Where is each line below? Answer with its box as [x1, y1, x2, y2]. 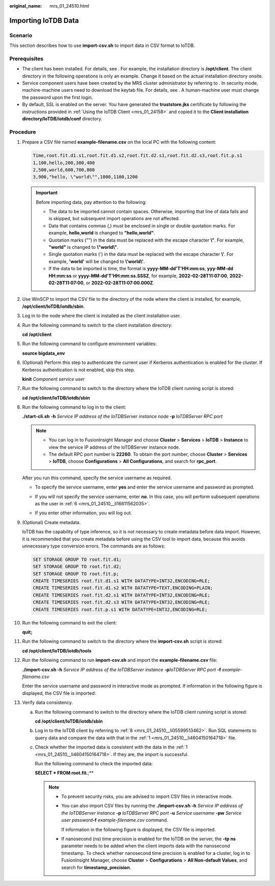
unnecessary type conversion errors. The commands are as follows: [22, 543, 166, 549]
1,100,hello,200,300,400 [33, 160, 95, 166]
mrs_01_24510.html [49, 3, 89, 9]
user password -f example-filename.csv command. [61, 817, 168, 823]
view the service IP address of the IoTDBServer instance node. [48, 444, 180, 450]
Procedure [9, 128, 36, 135]
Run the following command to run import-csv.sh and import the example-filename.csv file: [22, 657, 217, 663]
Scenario [9, 32, 33, 39]
